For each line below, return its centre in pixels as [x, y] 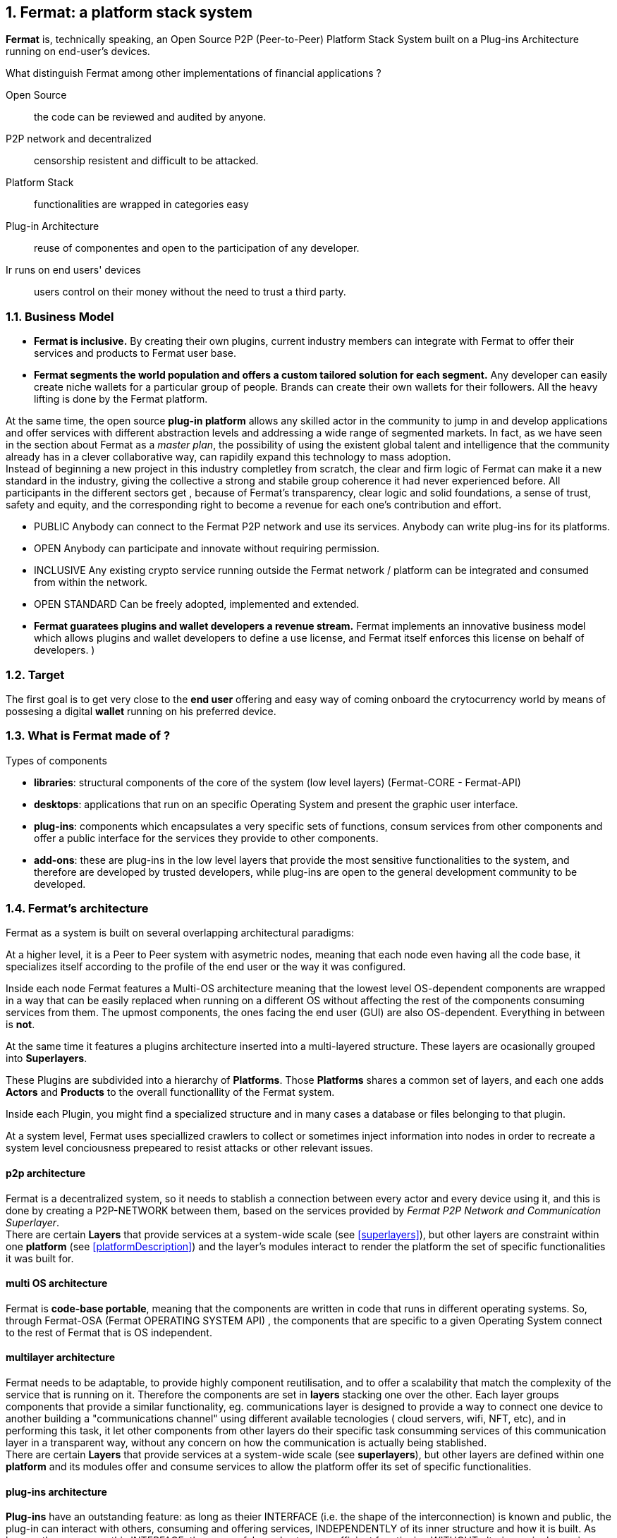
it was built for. [40, 1258]
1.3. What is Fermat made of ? [88, 736]
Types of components [56, 760]
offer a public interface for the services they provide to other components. [206, 838]
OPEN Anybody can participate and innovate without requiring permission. [207, 549]
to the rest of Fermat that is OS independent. [109, 1332]
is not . [20, 1025]
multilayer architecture [60, 1357]
